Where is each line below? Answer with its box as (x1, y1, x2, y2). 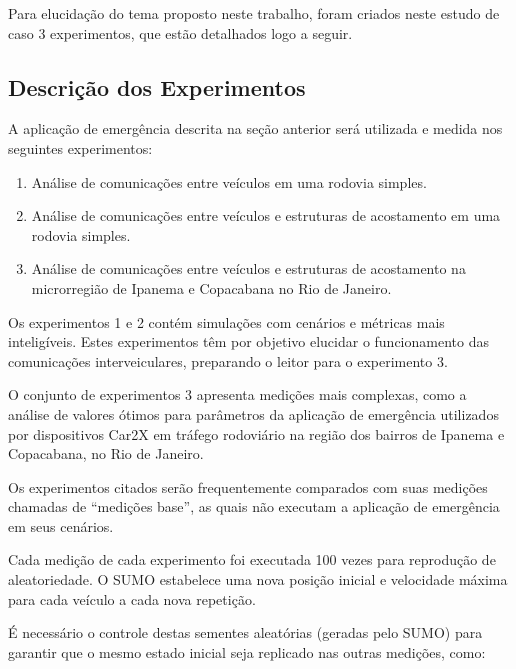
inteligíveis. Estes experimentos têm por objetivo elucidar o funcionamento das (8, 331, 489, 352)
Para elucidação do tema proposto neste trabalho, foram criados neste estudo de (8, 3, 500, 23)
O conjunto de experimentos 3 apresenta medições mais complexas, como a (8, 384, 467, 405)
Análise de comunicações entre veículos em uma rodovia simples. (31, 171, 427, 192)
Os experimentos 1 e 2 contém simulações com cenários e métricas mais (8, 311, 445, 332)
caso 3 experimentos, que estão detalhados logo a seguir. (8, 22, 353, 43)
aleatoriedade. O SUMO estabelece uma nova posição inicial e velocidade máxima (8, 569, 508, 590)
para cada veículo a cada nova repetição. (8, 588, 256, 609)
